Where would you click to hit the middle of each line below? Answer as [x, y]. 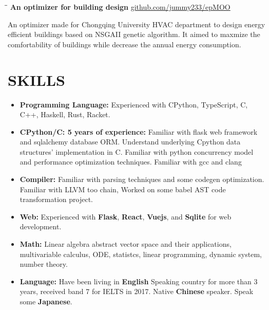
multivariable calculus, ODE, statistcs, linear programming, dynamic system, [141, 254]
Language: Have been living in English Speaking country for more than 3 [139, 281]
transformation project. [56, 199]
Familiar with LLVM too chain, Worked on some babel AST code [123, 189]
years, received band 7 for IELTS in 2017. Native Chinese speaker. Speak [137, 291]
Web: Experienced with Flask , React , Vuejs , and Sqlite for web [126, 216]
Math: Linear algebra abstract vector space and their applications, [126, 244]
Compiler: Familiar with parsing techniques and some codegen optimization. [142, 179]
